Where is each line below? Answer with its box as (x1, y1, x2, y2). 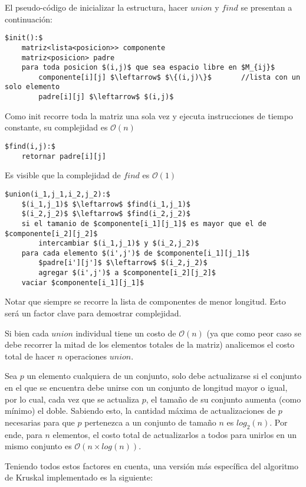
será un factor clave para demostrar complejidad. (5, 307, 182, 319)
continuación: (5, 12, 52, 25)
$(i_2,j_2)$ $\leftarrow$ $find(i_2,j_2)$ (21, 210, 190, 218)
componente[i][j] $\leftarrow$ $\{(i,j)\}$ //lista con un (38, 73, 301, 81)
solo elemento (5, 83, 60, 91)
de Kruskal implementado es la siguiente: (5, 471, 153, 483)
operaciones (65, 349, 107, 362)
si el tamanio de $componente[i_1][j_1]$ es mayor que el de (21, 219, 266, 228)
